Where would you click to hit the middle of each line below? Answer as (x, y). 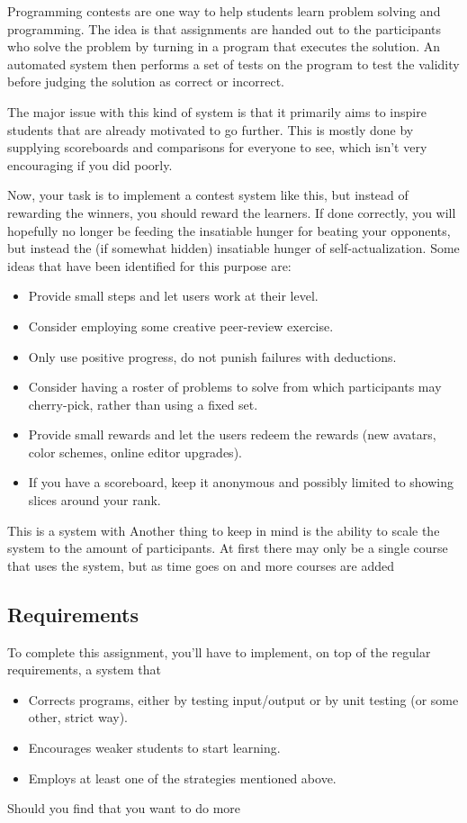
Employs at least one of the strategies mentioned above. (182, 778)
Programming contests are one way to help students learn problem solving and (224, 11)
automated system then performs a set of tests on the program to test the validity (233, 63)
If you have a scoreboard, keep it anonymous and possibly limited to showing (241, 482)
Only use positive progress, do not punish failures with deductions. (212, 356)
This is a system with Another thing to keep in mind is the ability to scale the (224, 530)
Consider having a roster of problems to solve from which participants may (235, 387)
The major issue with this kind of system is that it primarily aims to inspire (217, 111)
